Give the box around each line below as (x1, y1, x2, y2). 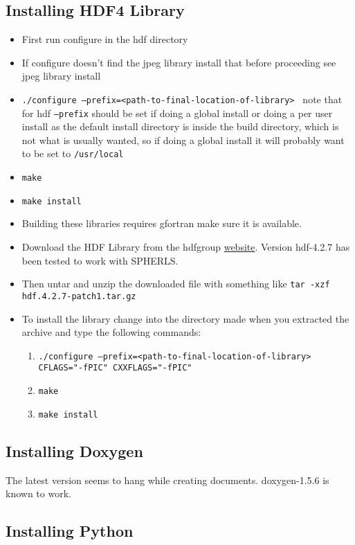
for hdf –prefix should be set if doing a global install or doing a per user (21, 105, 333, 120)
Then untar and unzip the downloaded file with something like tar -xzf (21, 276, 330, 291)
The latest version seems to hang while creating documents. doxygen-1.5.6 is (6, 472, 329, 487)
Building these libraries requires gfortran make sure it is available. (21, 216, 302, 231)
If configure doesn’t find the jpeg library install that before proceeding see (21, 55, 336, 69)
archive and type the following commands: (21, 325, 201, 339)
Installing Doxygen (6, 440, 143, 461)
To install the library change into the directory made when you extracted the (21, 311, 349, 325)
